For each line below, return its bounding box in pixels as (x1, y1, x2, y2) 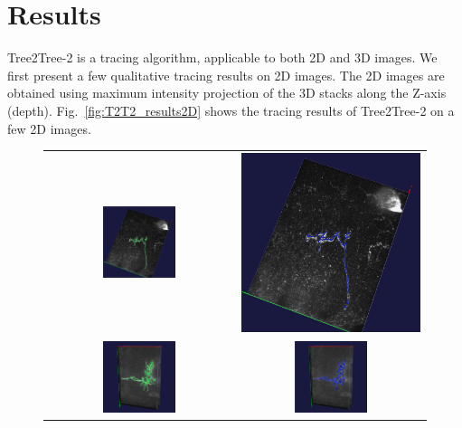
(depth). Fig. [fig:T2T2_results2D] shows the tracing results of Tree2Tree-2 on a (7, 100, 455, 119)
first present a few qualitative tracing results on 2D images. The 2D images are (7, 65, 445, 84)
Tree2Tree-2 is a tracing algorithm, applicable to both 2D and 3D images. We (7, 48, 438, 67)
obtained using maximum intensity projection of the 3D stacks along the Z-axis (7, 83, 447, 102)
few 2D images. (7, 119, 91, 138)
